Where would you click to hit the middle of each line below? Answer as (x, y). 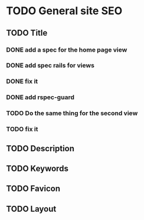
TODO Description (40, 149)
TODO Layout (31, 209)
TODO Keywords (37, 168)
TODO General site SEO (64, 11)
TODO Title (27, 33)
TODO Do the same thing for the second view (72, 113)
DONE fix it (22, 81)
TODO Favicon (33, 189)
